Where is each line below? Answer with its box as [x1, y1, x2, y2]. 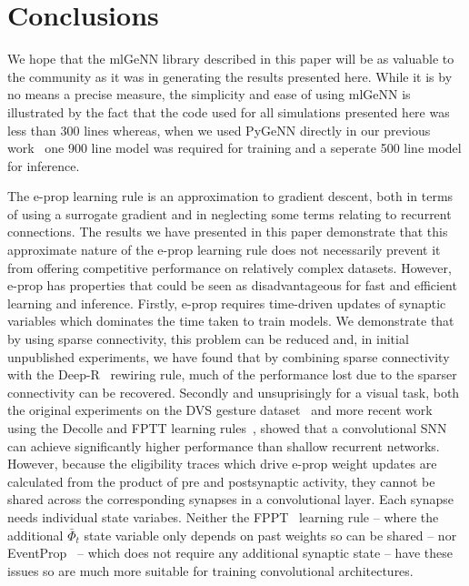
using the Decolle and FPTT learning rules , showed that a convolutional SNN [7, 419, 447, 437]
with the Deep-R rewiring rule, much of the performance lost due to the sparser [7, 365, 457, 384]
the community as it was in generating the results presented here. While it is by [7, 66, 453, 86]
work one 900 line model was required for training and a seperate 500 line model [7, 138, 462, 157]
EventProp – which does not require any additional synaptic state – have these [7, 543, 454, 562]
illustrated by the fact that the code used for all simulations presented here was [7, 102, 450, 121]
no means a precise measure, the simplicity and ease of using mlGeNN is [7, 85, 411, 104]
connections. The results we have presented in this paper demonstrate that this [7, 222, 448, 241]
